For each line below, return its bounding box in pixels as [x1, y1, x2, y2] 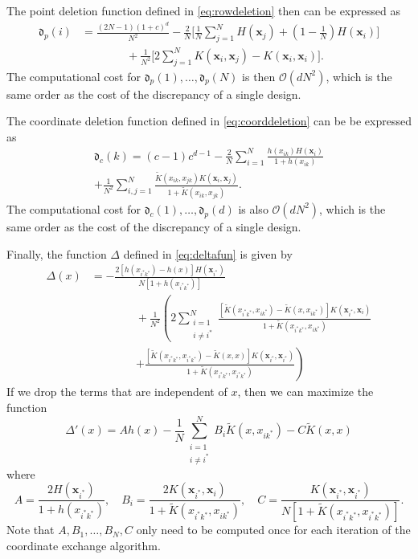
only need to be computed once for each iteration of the [136, 521, 411, 538]
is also [238, 200, 268, 217]
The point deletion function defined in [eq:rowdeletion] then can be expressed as [6, 2, 400, 18]
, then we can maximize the [237, 383, 374, 400]
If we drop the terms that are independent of [6, 383, 227, 400]
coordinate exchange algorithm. [6, 537, 161, 553]
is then [242, 67, 276, 84]
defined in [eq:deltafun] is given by [123, 245, 293, 262]
